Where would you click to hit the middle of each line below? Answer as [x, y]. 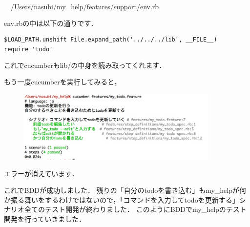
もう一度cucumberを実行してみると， [62, 81]
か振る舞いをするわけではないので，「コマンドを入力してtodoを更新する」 [122, 199]
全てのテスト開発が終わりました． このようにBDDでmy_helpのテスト [135, 209]
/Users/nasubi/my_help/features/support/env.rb [85, 6]
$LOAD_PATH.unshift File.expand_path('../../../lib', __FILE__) [111, 40]
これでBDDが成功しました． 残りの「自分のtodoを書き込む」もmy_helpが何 [125, 190]
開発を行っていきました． [45, 218]
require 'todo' [29, 49]
